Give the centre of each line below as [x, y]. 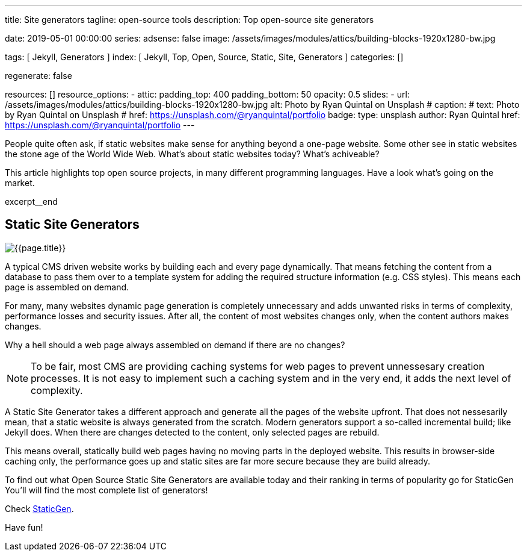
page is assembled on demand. [67, 287]
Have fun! [24, 527]
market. [20, 183]
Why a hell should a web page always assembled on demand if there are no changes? [175, 345]
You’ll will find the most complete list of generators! [106, 490]
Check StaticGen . [39, 508]
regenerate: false [39, 76]
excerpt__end [31, 201]
